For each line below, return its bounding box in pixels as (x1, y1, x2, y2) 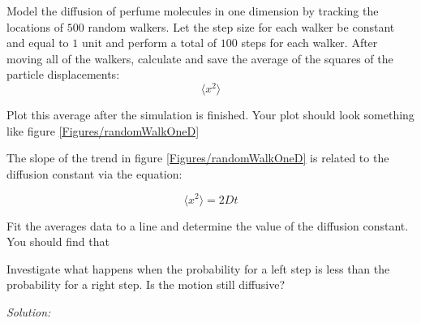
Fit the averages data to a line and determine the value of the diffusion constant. (6, 217, 409, 234)
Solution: (6, 303, 51, 320)
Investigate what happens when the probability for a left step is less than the (6, 260, 390, 277)
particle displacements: (6, 66, 120, 83)
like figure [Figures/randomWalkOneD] (6, 122, 200, 139)
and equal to (6, 34, 69, 51)
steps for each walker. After (241, 34, 378, 51)
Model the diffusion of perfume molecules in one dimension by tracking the (6, 2, 379, 19)
